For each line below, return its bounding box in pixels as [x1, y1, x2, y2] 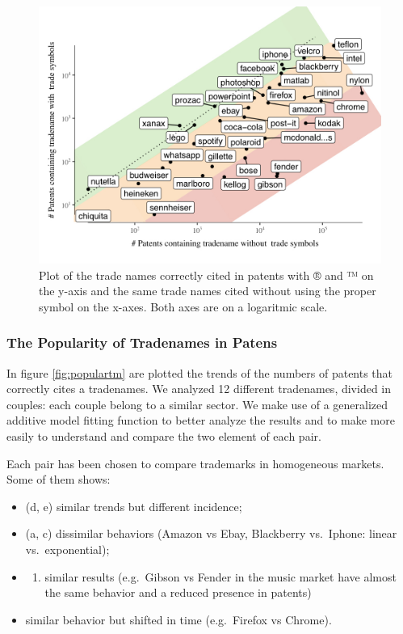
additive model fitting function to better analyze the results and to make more [6, 412, 395, 429]
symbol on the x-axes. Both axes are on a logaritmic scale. [39, 298, 328, 315]
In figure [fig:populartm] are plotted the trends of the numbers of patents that [6, 364, 393, 381]
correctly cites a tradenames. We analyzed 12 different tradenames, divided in [6, 380, 392, 397]
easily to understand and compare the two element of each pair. [6, 427, 321, 444]
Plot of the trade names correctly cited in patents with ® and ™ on [39, 266, 374, 283]
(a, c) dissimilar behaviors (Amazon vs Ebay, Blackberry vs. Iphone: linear [25, 525, 397, 542]
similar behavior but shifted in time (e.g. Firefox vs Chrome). [25, 611, 332, 628]
